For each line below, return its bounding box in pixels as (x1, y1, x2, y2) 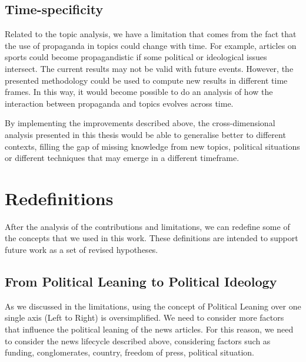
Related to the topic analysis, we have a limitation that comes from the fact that (5, 28, 297, 40)
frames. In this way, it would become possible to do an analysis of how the (5, 85, 273, 98)
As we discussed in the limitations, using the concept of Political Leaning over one (5, 300, 301, 312)
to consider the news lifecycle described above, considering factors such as (5, 334, 271, 347)
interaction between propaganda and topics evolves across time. (5, 97, 234, 109)
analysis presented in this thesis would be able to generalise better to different (5, 128, 286, 140)
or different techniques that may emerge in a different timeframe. (5, 152, 240, 164)
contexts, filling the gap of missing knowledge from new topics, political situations (5, 140, 300, 152)
